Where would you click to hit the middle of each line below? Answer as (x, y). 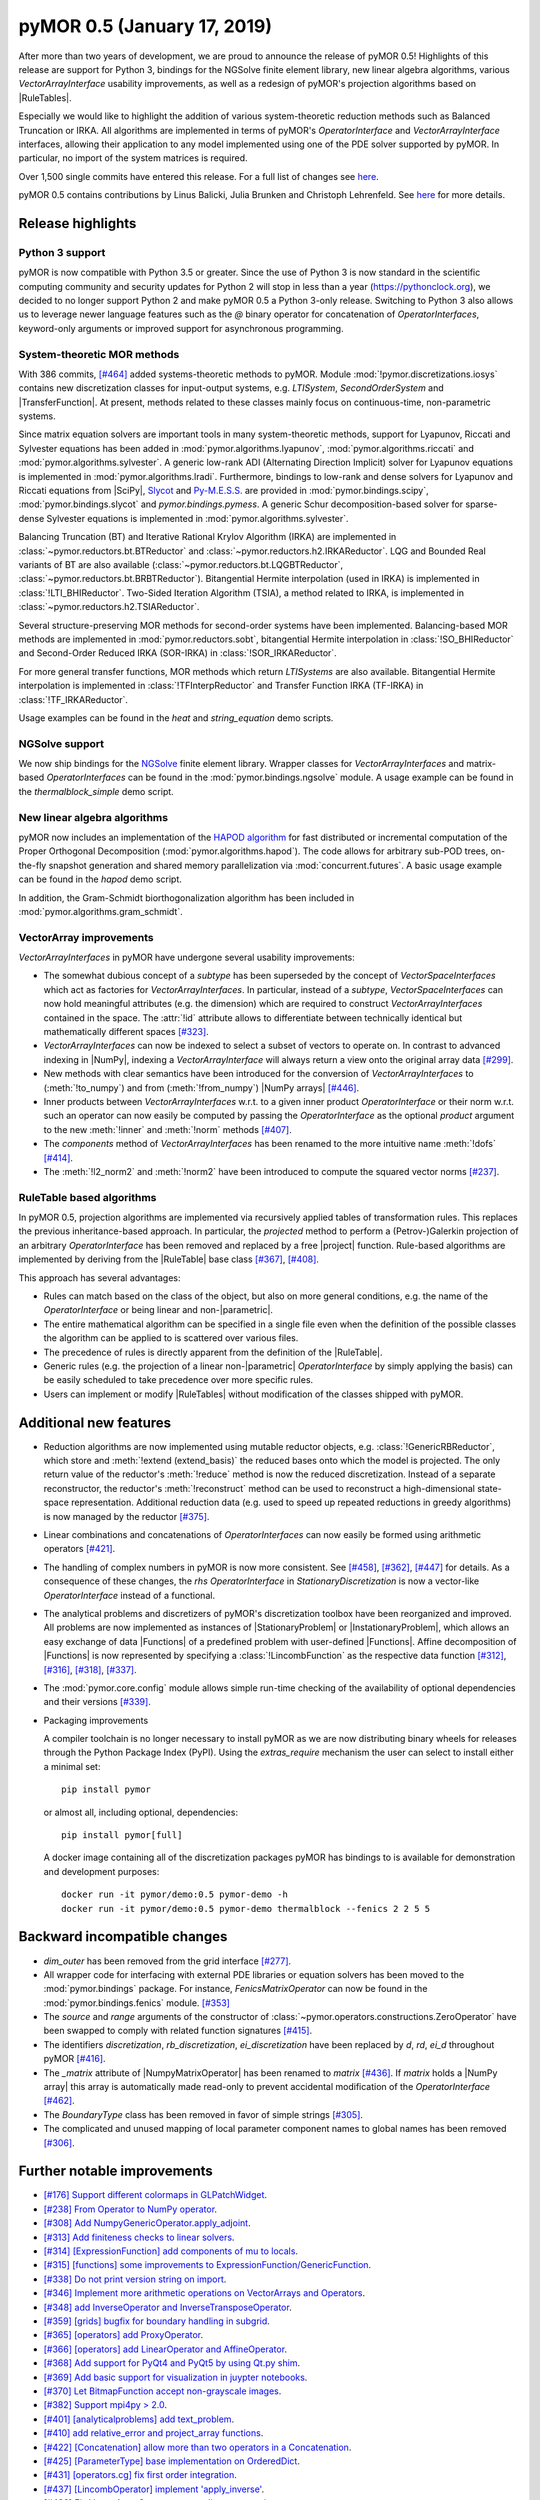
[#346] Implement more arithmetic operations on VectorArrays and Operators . (204, 2293)
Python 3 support (62, 252)
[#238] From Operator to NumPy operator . (130, 2209)
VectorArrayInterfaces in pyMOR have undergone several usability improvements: (186, 957)
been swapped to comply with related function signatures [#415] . (178, 2031)
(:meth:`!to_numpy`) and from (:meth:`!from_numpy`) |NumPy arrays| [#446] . (201, 1087)
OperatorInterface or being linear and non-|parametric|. (158, 1310)
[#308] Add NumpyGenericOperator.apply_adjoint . (147, 2223)
